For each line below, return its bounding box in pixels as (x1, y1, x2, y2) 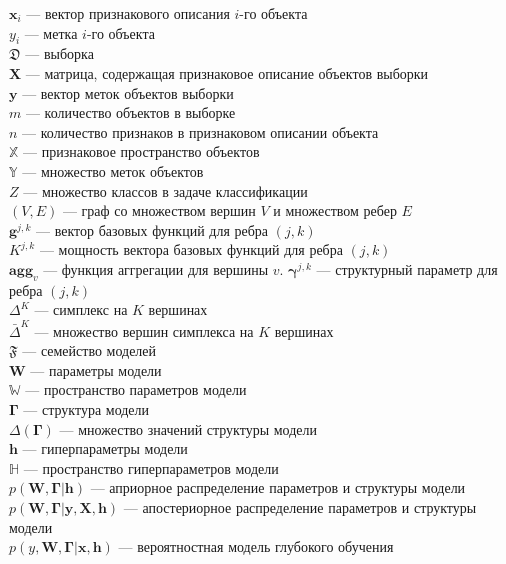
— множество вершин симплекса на (34, 320, 254, 341)
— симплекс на (34, 299, 128, 320)
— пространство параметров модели (25, 379, 247, 400)
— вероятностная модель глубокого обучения (118, 536, 394, 557)
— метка (24, 22, 78, 43)
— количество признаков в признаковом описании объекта (22, 121, 379, 142)
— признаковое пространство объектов (23, 141, 260, 162)
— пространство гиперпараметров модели (23, 457, 279, 478)
